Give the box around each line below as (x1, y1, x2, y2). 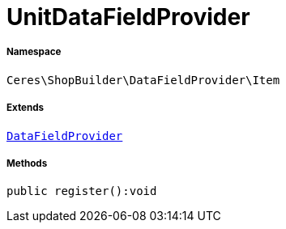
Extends (6, 102, 45, 114)
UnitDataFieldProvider (6, 3, 250, 31)
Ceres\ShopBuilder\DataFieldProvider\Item (6, 73, 280, 87)
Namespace (6, 46, 62, 58)
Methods (6, 157, 48, 169)
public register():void (6, 184, 157, 198)
